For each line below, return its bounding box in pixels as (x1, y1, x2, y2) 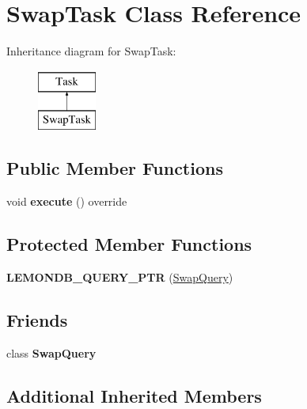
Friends (6, 307, 68, 331)
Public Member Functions (6, 156, 223, 180)
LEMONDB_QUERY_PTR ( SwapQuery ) (6, 268, 233, 285)
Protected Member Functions (6, 232, 252, 256)
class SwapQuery (6, 344, 97, 361)
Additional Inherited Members (6, 383, 262, 407)
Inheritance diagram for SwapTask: (6, 43, 176, 59)
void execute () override (6, 193, 127, 210)
